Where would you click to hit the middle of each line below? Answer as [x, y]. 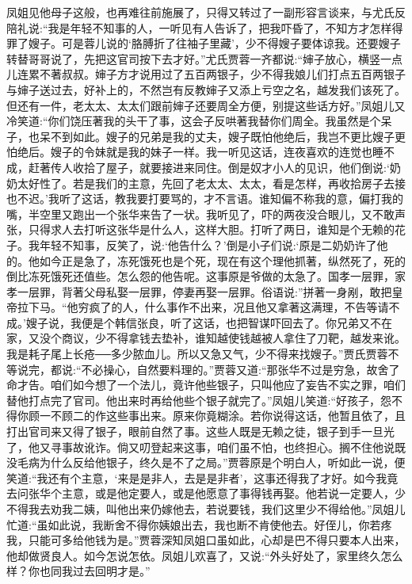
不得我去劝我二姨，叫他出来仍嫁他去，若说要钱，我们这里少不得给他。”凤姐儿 [206, 509]
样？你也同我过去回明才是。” [78, 571]
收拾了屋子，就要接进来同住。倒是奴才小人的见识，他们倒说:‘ [231, 167]
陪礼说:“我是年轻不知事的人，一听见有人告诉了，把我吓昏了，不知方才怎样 [199, 27]
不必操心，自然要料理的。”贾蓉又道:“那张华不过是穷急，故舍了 [240, 369]
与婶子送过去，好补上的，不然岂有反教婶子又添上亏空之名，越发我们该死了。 [206, 89]
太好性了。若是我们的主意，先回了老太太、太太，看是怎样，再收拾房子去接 [211, 183]
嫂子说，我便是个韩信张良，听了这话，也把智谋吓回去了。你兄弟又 [198, 322]
